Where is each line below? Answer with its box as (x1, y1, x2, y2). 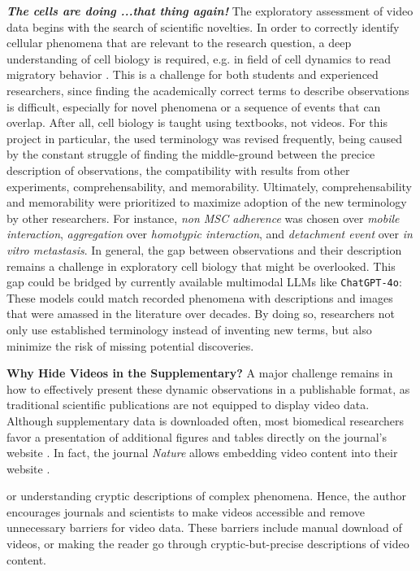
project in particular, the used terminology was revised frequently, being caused (6, 129, 403, 146)
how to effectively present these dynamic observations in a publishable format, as (6, 380, 410, 397)
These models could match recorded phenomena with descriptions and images (6, 289, 393, 306)
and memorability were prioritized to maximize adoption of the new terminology (6, 194, 407, 211)
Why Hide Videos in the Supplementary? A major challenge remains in (6, 364, 393, 381)
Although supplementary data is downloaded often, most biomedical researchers (6, 412, 404, 429)
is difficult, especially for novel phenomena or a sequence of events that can (6, 98, 381, 115)
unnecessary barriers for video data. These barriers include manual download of (6, 519, 402, 536)
